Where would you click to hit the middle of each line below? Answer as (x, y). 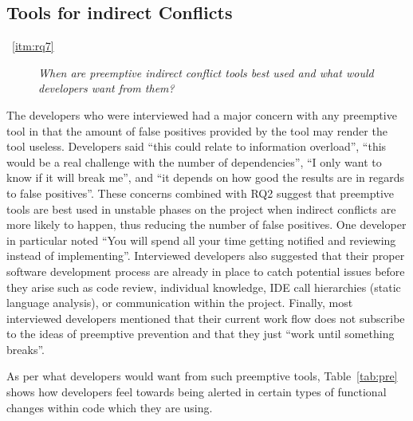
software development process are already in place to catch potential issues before (206, 271)
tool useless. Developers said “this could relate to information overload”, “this (197, 146)
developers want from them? (106, 88)
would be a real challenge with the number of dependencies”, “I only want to (194, 161)
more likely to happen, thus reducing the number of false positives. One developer (206, 224)
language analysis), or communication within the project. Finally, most (180, 303)
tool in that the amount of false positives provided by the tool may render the (197, 130)
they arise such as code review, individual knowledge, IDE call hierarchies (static (204, 287)
